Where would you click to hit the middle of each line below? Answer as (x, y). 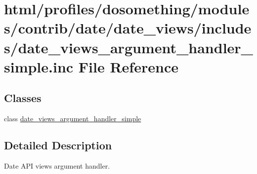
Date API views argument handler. (57, 165)
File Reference (128, 66)
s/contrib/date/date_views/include (128, 28)
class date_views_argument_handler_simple (73, 119)
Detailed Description (58, 145)
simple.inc (39, 66)
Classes (23, 98)
